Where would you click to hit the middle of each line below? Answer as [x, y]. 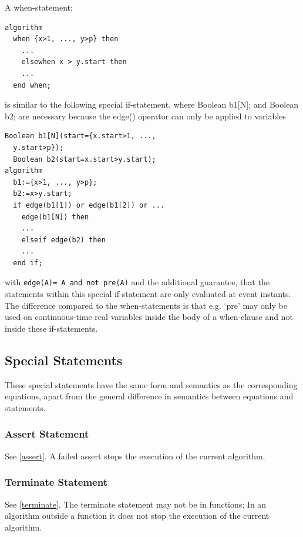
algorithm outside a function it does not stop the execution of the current [137, 516]
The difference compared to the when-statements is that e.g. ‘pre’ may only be [146, 305]
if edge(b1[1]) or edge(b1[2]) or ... [89, 205]
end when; [32, 85]
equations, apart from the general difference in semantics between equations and [149, 396]
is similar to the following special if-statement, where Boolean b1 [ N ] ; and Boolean [152, 104]
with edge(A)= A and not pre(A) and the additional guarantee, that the [137, 282]
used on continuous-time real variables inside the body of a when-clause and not [149, 317]
